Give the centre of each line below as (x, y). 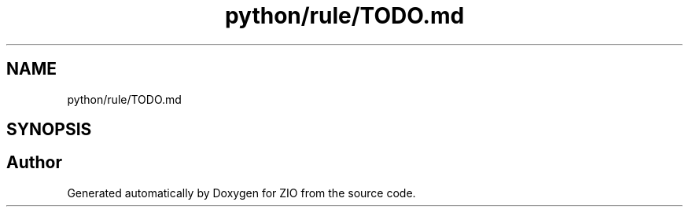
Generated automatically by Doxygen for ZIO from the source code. (241, 193)
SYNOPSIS (49, 130)
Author (34, 163)
